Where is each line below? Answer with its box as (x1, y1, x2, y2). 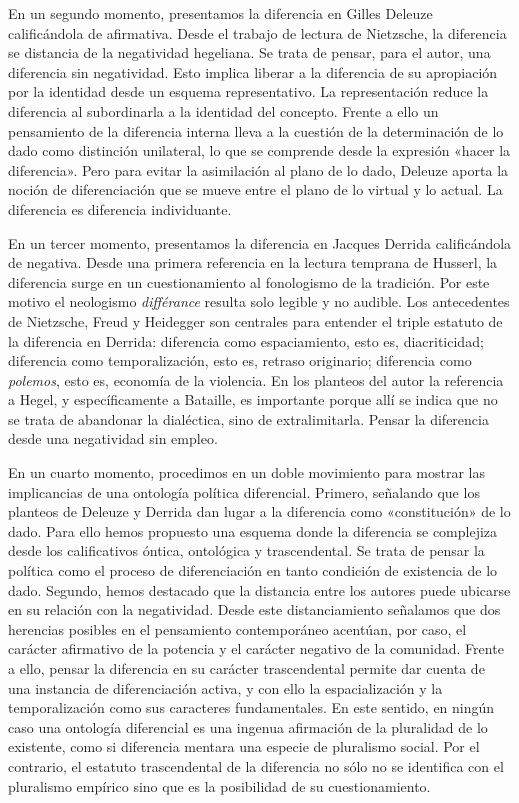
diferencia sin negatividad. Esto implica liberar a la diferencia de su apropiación (8, 61, 498, 82)
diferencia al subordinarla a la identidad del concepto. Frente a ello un (8, 100, 439, 121)
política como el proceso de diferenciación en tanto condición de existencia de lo (8, 560, 498, 581)
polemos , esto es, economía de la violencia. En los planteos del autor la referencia (8, 369, 504, 390)
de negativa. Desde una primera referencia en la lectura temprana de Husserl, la (8, 252, 498, 273)
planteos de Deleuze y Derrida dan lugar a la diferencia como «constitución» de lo (8, 501, 511, 522)
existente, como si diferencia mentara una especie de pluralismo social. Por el (8, 736, 480, 757)
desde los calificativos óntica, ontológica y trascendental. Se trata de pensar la (8, 540, 485, 561)
